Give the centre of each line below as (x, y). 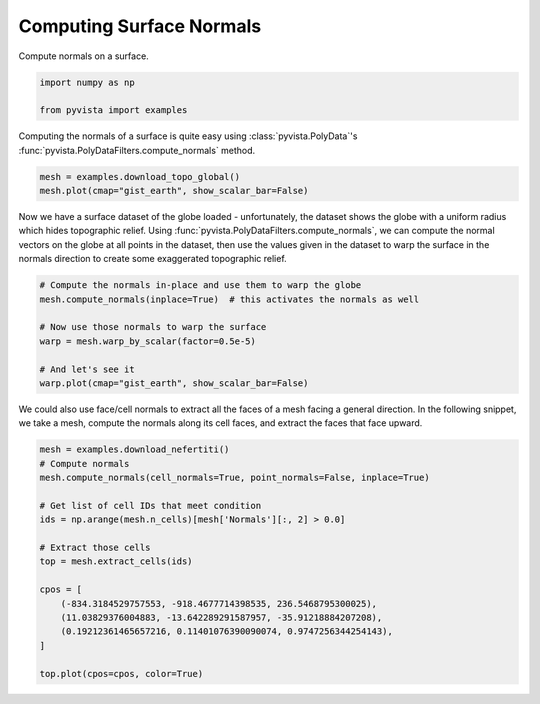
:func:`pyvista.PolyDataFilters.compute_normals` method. (137, 150)
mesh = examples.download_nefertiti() (134, 449)
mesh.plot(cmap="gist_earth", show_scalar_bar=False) (174, 191)
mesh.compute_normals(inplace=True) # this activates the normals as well (229, 299)
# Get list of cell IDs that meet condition (150, 505)
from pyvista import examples (113, 110)
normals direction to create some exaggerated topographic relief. (152, 259)
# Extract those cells (95, 548)
